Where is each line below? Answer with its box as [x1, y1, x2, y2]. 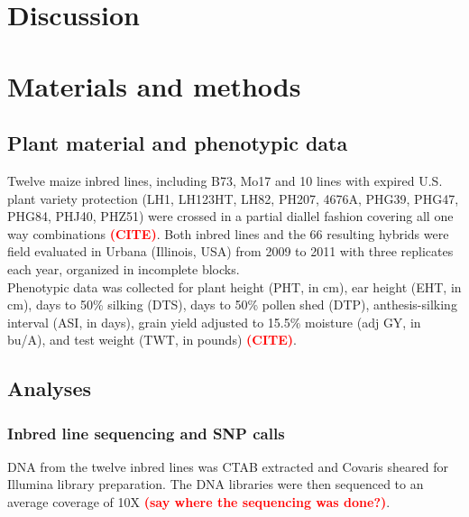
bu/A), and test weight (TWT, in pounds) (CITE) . [7, 330, 297, 349]
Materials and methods [7, 67, 301, 104]
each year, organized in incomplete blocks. [7, 259, 240, 278]
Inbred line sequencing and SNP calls [7, 421, 285, 444]
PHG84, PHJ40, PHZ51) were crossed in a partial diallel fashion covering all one [7, 207, 454, 226]
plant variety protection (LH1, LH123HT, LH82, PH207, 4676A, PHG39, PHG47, [7, 189, 459, 208]
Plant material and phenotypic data [7, 129, 348, 157]
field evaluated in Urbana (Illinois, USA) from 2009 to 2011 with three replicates [7, 242, 454, 261]
